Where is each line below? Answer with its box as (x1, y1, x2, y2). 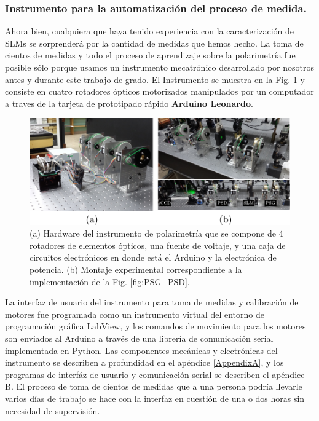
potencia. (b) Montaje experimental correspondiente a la (30, 263, 242, 276)
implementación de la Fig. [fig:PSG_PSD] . (30, 275, 190, 288)
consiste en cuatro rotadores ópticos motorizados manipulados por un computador (5, 85, 314, 98)
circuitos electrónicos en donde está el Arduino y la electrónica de (30, 251, 277, 264)
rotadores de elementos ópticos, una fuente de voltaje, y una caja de (30, 238, 286, 251)
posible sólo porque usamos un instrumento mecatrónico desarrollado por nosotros (5, 61, 314, 73)
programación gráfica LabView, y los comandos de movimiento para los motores (5, 320, 306, 332)
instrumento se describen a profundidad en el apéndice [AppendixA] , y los (5, 356, 284, 369)
